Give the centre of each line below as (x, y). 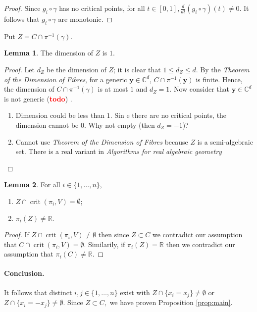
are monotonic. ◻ (85, 19)
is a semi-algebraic (225, 141)
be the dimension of (77, 69)
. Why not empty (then (119, 125)
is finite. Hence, (219, 79)
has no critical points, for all (102, 8)
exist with (135, 292)
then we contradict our (201, 244)
